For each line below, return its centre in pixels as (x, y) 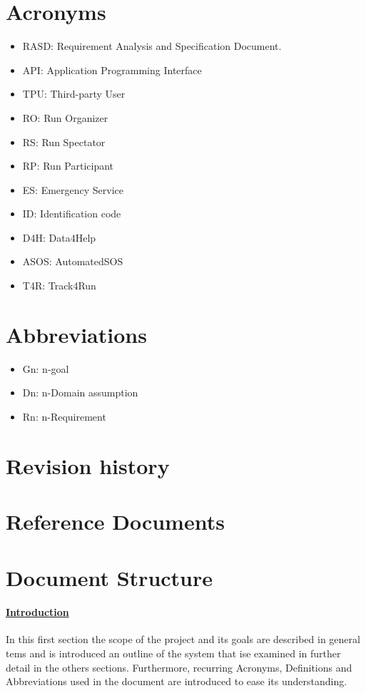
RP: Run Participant (68, 166)
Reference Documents (115, 522)
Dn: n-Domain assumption (80, 392)
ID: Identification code (72, 214)
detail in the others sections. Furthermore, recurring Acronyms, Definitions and (179, 667)
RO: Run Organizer (65, 117)
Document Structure (110, 577)
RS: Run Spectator (64, 142)
